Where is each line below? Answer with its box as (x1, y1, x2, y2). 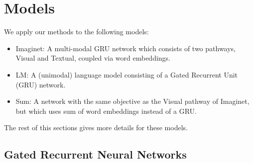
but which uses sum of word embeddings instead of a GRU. (15, 105, 197, 116)
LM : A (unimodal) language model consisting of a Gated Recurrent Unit (15, 69, 238, 80)
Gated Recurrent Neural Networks (4, 147, 187, 162)
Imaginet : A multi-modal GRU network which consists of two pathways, (15, 43, 236, 53)
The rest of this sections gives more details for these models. (4, 122, 188, 133)
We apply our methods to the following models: (4, 26, 149, 37)
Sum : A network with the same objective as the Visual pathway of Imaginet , (15, 96, 250, 106)
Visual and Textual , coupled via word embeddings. (15, 53, 171, 63)
